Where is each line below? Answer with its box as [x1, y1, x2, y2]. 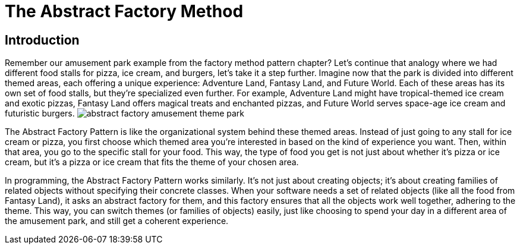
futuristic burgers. [5, 108, 75, 119]
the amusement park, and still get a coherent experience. [5, 216, 229, 226]
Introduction [5, 32, 80, 48]
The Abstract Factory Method [5, 1, 244, 21]
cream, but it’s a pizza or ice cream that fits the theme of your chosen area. [5, 157, 299, 168]
